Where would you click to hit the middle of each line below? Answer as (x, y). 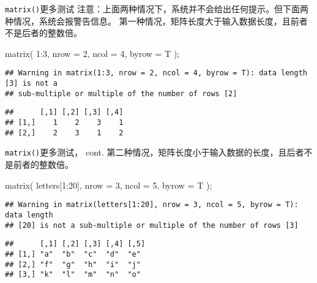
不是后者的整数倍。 (43, 33)
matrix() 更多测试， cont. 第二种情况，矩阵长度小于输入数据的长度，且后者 (155, 152)
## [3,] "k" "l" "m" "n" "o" (73, 275)
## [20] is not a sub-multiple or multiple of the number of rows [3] (152, 225)
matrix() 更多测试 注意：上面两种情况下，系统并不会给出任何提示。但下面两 (157, 9)
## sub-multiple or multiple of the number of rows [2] (121, 93)
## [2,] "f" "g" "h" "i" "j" (73, 264)
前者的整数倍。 (43, 164)
